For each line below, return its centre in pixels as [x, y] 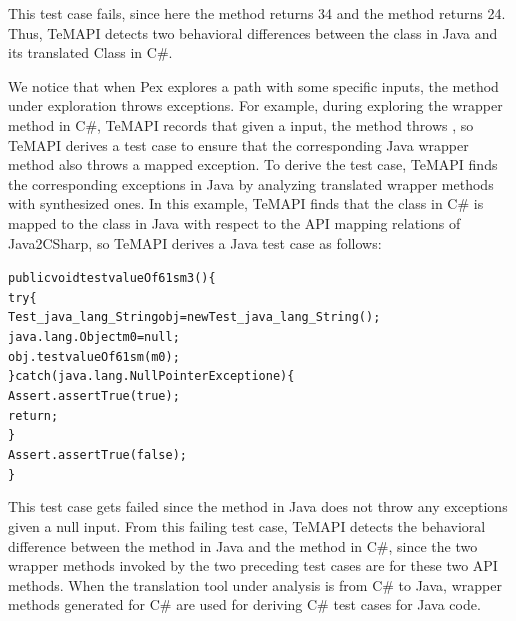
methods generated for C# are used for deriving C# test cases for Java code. [244, 604]
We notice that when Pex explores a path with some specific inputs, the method [253, 85]
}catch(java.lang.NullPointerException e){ [151, 376]
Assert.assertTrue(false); [97, 455]
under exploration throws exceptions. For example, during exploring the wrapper [255, 105]
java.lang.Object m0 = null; [94, 337]
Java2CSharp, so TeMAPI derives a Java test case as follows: [195, 242]
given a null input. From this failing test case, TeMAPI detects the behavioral [247, 525]
